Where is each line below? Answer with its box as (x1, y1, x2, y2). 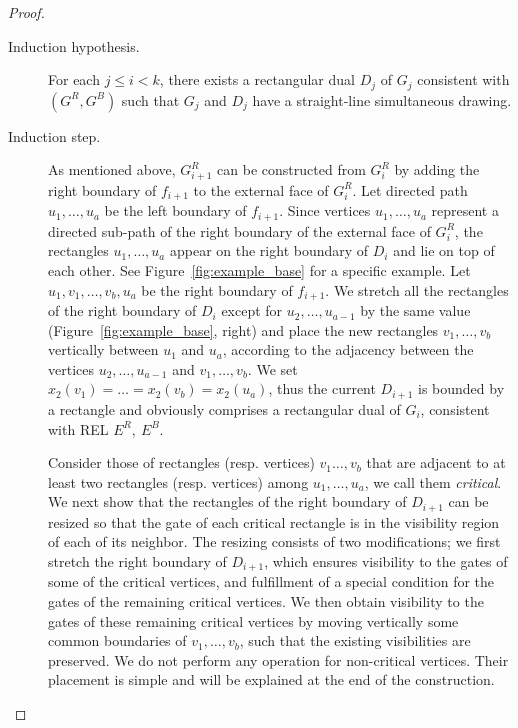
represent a (431, 200, 499, 221)
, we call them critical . (364, 471, 502, 492)
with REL (48, 418, 109, 439)
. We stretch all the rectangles (325, 279, 509, 300)
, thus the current (268, 378, 376, 399)
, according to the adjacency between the (222, 339, 474, 360)
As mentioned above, (48, 159, 176, 180)
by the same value (360, 300, 471, 321)
